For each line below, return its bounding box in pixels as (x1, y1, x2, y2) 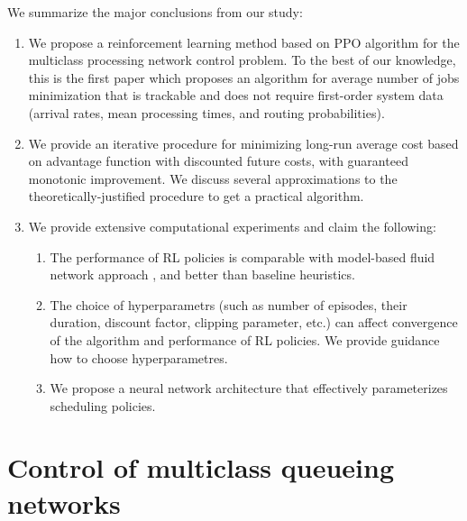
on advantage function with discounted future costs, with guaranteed (28, 151, 408, 170)
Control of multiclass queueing (7, 449, 395, 486)
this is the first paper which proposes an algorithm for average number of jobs (28, 68, 460, 87)
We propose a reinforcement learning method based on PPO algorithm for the (28, 32, 460, 51)
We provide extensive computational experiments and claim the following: (28, 216, 436, 235)
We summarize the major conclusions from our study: (7, 3, 303, 21)
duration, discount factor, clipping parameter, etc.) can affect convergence (50, 313, 458, 332)
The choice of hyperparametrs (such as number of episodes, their (50, 295, 407, 314)
